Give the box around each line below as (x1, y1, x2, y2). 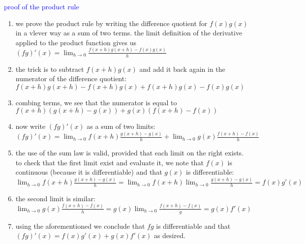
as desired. (153, 230, 185, 241)
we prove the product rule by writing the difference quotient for (15, 18, 208, 28)
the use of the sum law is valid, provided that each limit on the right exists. (15, 148, 244, 158)
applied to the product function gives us (15, 37, 137, 47)
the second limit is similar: (15, 193, 95, 203)
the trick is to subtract (15, 63, 84, 74)
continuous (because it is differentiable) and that (15, 167, 162, 177)
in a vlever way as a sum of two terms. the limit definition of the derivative (15, 28, 243, 38)
